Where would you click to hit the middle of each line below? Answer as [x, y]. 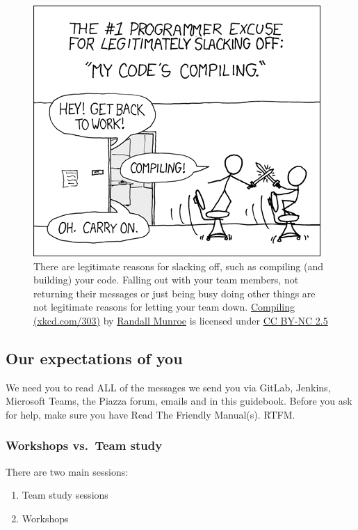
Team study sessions [65, 495]
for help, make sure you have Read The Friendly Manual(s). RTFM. [150, 414]
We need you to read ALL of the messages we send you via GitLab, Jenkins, [168, 387]
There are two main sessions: [67, 471]
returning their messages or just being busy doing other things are [174, 293]
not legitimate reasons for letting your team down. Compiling [164, 307]
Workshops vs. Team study [84, 445]
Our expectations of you [94, 358]
